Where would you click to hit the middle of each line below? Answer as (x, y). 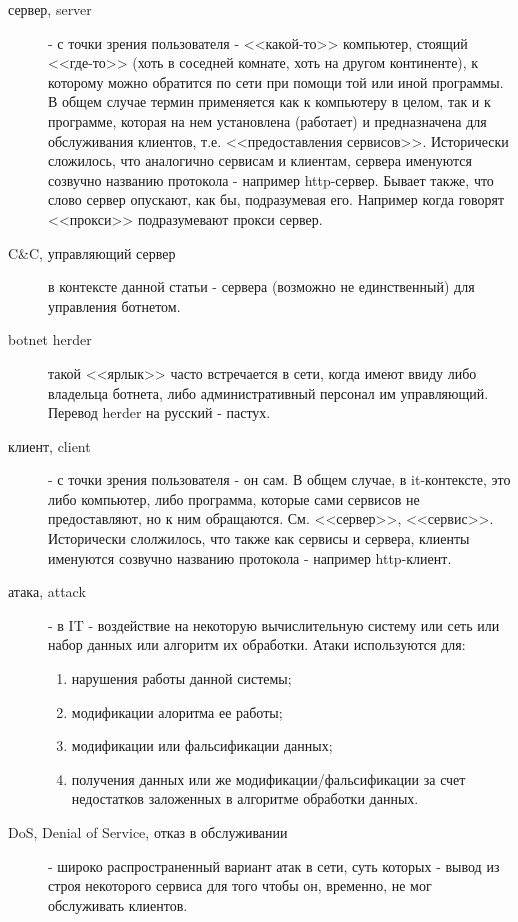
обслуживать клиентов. (118, 904)
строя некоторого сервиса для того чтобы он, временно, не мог (240, 885)
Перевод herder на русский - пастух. (159, 412)
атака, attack (47, 591)
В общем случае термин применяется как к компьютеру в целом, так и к (269, 101)
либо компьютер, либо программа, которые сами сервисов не (234, 498)
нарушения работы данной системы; (181, 678)
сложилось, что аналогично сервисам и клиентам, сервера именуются (260, 160)
